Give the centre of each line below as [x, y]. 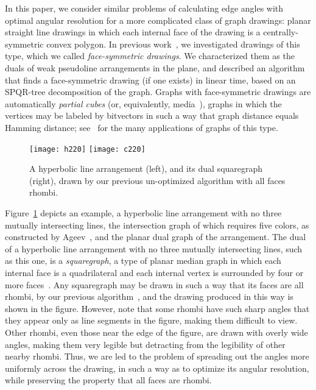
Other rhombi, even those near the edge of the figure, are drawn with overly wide [156, 332]
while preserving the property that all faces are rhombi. [108, 380]
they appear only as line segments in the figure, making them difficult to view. [151, 320]
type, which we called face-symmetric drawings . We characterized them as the [150, 56]
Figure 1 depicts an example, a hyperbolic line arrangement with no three [143, 212]
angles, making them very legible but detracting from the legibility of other [145, 344]
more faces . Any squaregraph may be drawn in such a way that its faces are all [154, 284]
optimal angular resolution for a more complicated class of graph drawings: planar [158, 20]
